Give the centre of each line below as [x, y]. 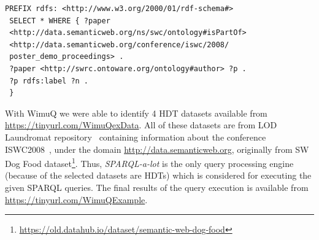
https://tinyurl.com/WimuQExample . [76, 199]
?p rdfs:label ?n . [49, 81]
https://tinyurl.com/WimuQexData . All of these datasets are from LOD [141, 125]
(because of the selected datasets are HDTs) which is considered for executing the [158, 175]
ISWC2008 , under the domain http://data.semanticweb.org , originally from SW [157, 149]
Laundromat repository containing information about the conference [136, 137]
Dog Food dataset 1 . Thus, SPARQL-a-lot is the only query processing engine [149, 162]
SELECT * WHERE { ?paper [60, 21]
